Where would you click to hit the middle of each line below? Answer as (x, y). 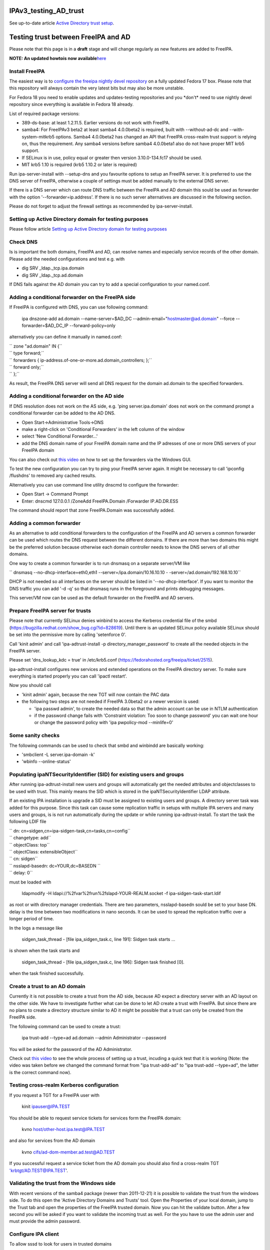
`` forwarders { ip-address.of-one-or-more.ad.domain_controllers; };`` (81, 360)
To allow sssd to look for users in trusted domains (60, 1244)
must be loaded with (30, 882)
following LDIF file (28, 821)
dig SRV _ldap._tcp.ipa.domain (53, 268)
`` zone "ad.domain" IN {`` (36, 346)
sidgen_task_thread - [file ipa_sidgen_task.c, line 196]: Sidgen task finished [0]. (103, 962)
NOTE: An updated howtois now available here (58, 58)
